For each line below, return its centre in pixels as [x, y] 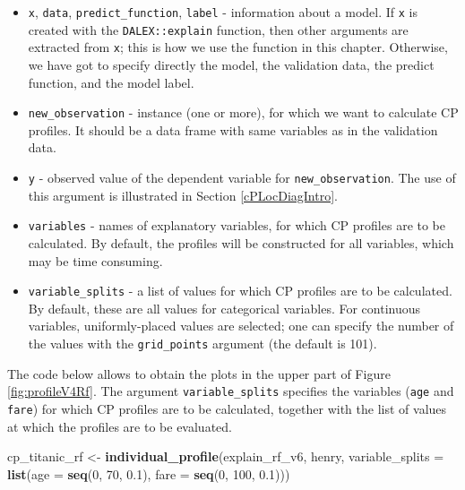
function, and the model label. [111, 82]
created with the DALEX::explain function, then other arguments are [218, 29]
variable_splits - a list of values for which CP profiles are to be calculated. [240, 291]
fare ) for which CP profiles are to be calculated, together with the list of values [227, 408]
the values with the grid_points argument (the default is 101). [202, 343]
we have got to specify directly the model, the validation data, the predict [231, 64]
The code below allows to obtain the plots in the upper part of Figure [199, 373]
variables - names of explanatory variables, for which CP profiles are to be [237, 225]
